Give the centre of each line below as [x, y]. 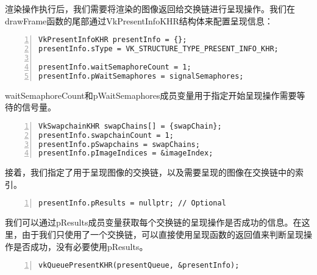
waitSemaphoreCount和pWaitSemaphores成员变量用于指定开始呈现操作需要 [151, 95]
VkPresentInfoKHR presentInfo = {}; [113, 40]
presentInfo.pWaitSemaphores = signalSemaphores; [141, 76]
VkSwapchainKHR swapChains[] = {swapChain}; [130, 126]
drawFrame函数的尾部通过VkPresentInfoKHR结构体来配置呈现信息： [139, 20]
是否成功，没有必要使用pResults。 [80, 246]
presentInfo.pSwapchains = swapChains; [119, 144]
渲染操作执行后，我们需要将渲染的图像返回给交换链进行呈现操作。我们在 [150, 9]
